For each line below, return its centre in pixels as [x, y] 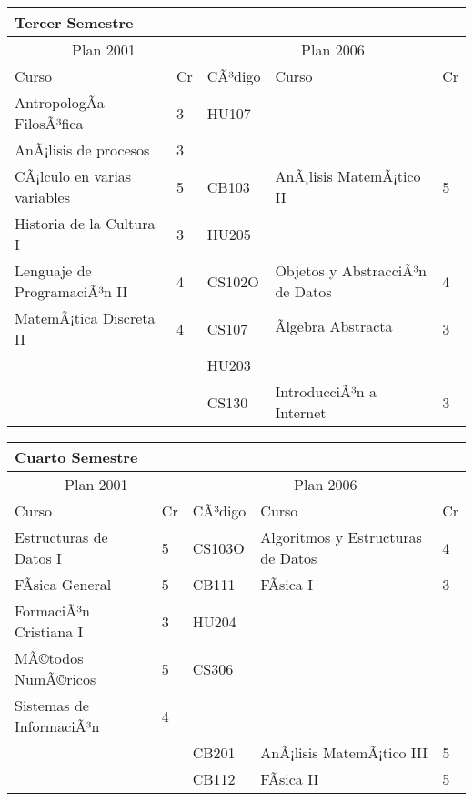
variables [43, 197]
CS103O [218, 547]
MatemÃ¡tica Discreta [85, 318]
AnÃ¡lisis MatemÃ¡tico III [344, 752]
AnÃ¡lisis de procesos [82, 150]
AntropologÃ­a [60, 102]
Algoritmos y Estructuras [341, 537]
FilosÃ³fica [49, 123]
